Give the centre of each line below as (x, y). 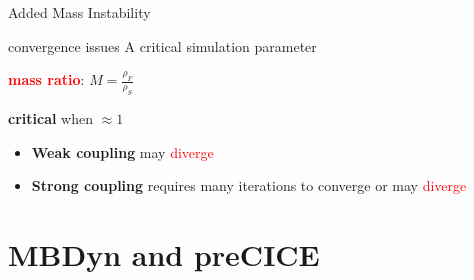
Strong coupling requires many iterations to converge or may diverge (249, 185)
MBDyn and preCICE (164, 253)
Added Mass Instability (79, 12)
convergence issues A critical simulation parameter (162, 45)
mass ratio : (46, 79)
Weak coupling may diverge (122, 151)
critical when (50, 117)
